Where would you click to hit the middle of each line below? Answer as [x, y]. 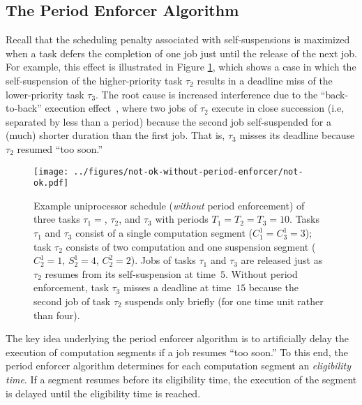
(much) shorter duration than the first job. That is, [115, 135]
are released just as [282, 260]
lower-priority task [45, 94]
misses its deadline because [297, 135]
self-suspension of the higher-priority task [94, 80]
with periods [182, 219]
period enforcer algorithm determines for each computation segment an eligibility [178, 366]
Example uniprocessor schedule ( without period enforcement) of [169, 205]
